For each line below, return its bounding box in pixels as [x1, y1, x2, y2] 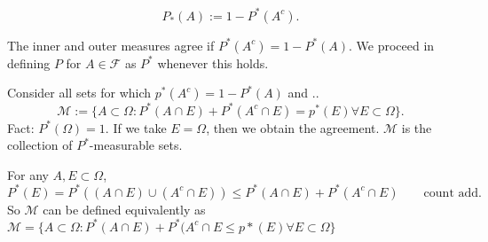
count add [423, 186, 479, 199]
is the [401, 118, 432, 137]
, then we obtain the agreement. [206, 118, 380, 137]
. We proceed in [349, 35, 435, 54]
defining [7, 53, 51, 72]
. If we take [105, 118, 167, 137]
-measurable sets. [89, 136, 183, 154]
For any [7, 165, 49, 183]
